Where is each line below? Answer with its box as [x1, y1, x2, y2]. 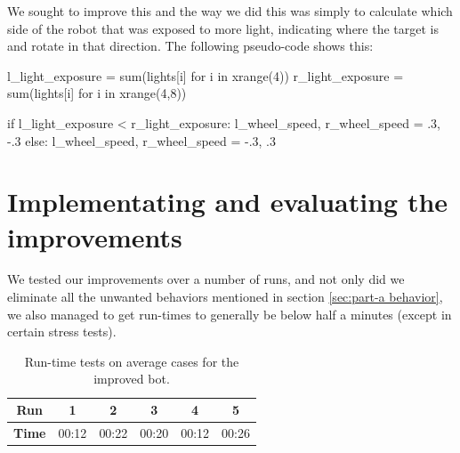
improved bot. [93, 369, 170, 388]
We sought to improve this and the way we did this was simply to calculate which [7, 2, 453, 20]
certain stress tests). [7, 322, 117, 341]
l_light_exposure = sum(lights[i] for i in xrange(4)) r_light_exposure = [7, 66, 404, 85]
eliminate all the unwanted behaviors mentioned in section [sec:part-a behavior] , [7, 287, 443, 306]
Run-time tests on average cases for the [24, 352, 239, 370]
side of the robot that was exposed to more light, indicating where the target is [7, 19, 440, 37]
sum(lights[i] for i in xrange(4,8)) [7, 84, 187, 102]
